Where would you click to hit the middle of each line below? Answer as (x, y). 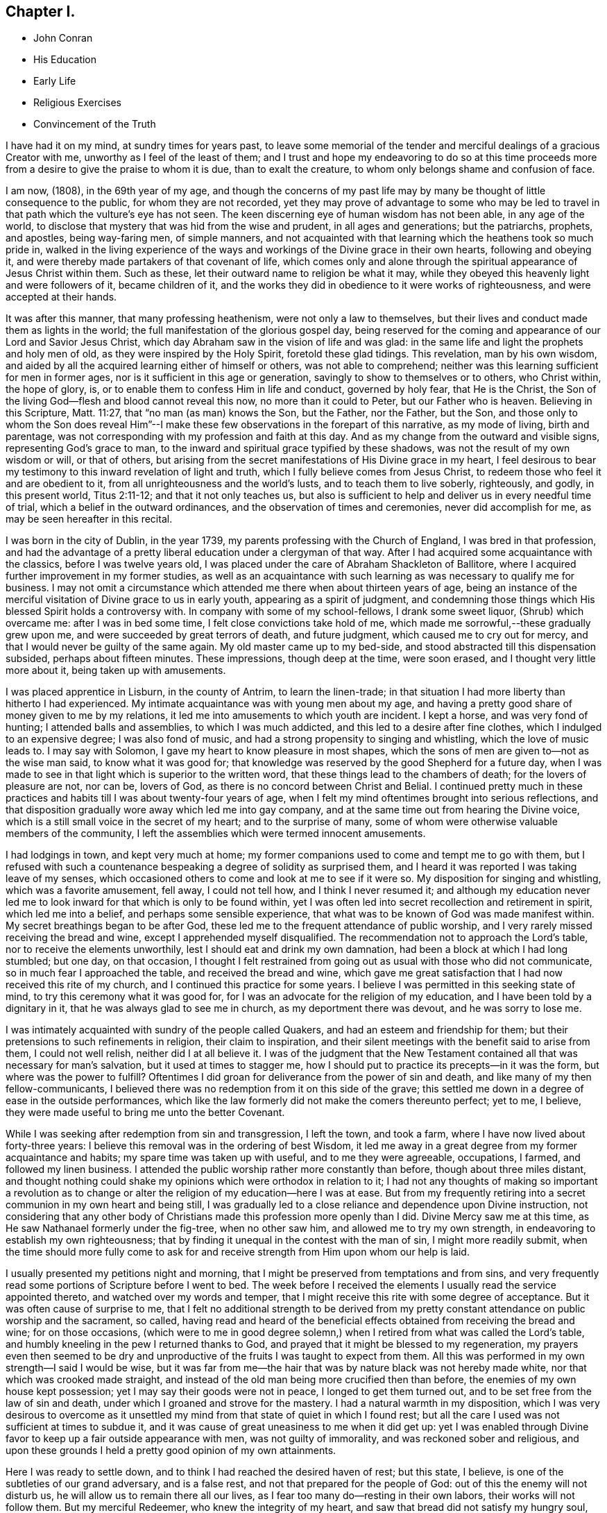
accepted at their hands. (61, 297)
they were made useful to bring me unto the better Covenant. (145, 1113)
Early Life (55, 81)
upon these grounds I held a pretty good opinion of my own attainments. (171, 1451)
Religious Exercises (77, 103)
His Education (65, 60)
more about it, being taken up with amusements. (116, 670)
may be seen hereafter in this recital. (89, 519)
